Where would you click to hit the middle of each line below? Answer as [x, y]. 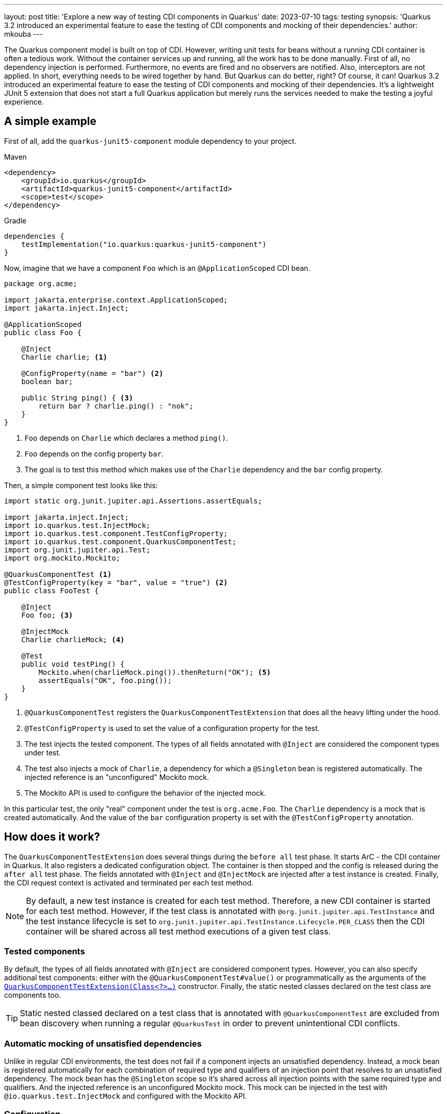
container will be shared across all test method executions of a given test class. [179, 931]
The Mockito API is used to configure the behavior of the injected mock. [145, 793]
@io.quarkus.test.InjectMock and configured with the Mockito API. [126, 1096]
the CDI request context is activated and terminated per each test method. [129, 882]
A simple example [50, 121]
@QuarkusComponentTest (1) [58, 574]
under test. [43, 752]
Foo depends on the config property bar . [94, 453]
